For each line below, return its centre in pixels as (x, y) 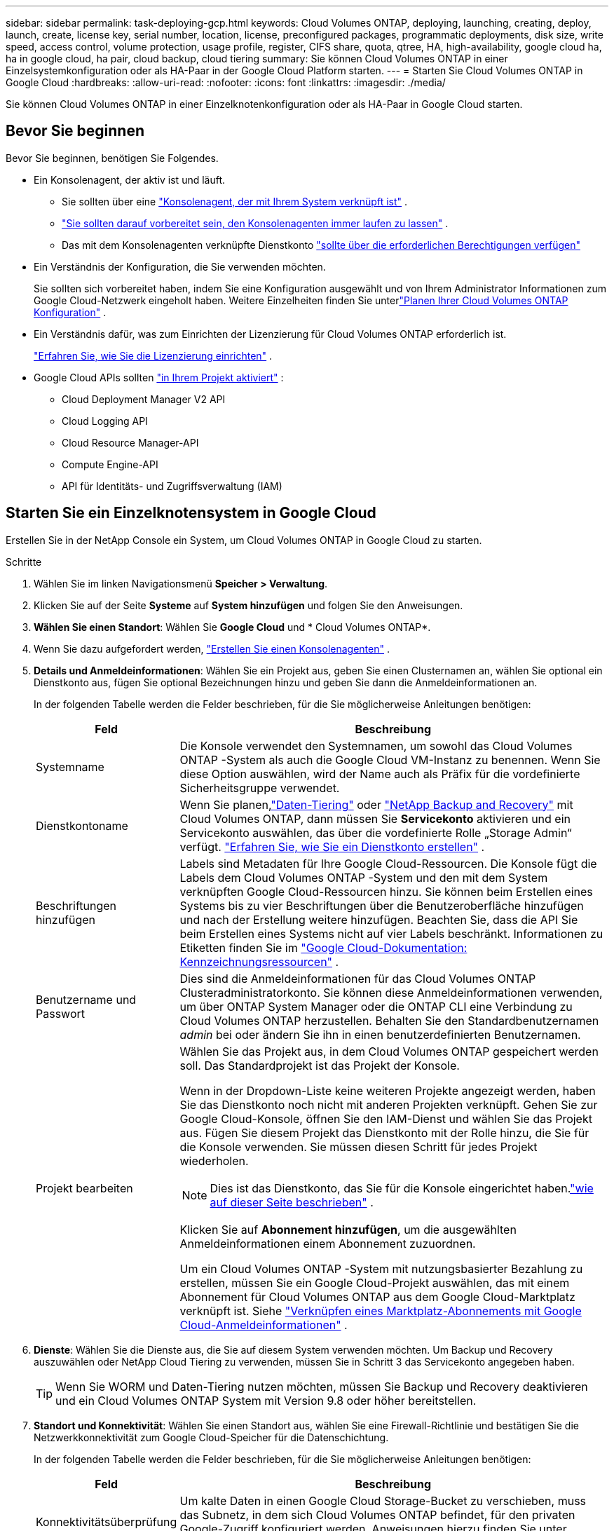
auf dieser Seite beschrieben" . (292, 1202)
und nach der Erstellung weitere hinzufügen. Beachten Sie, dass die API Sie (379, 919)
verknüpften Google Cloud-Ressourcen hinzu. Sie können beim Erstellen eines (386, 891)
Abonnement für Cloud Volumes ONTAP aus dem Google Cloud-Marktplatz (377, 1297)
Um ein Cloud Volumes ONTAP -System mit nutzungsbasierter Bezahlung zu (381, 1268)
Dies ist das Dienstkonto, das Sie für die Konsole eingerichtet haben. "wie (402, 1188)
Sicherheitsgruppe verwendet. (260, 788)
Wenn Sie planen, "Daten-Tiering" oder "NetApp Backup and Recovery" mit (376, 804)
